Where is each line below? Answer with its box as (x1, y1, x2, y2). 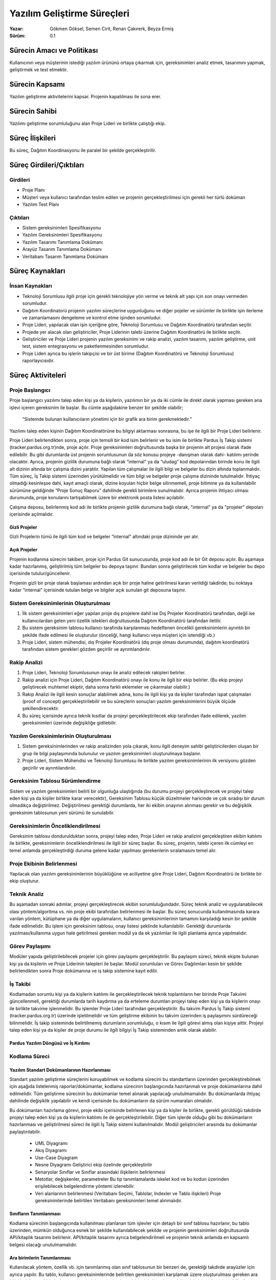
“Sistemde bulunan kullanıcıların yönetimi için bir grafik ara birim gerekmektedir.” (22, 416, 192, 422)
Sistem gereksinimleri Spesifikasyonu (22, 225, 101, 231)
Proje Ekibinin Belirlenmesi (9, 860, 78, 867)
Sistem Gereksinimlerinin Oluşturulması (9, 600, 111, 607)
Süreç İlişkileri (9, 134, 56, 142)
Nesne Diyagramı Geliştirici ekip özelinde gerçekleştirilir (35, 1162, 153, 1168)
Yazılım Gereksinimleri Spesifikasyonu (22, 232, 102, 238)
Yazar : (9, 26, 24, 32)
